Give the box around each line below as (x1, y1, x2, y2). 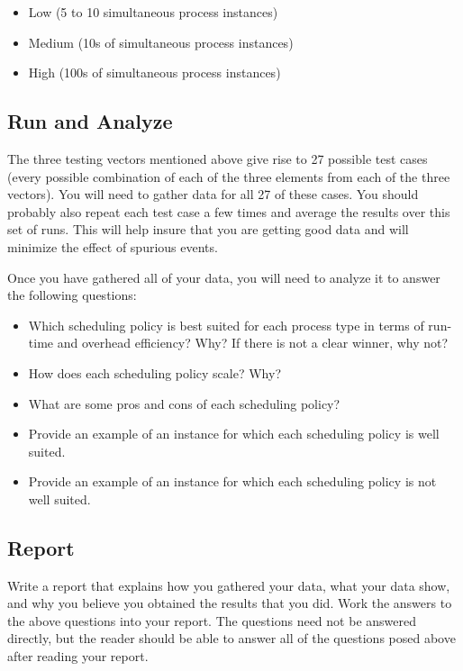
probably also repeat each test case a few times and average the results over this (7, 202, 450, 221)
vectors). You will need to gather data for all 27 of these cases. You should (7, 185, 419, 204)
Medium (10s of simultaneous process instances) (28, 32, 294, 51)
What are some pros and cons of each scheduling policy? (28, 394, 340, 413)
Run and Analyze (7, 107, 173, 135)
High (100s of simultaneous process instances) (28, 63, 281, 82)
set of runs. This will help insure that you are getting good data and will (7, 220, 409, 239)
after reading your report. (7, 647, 149, 666)
